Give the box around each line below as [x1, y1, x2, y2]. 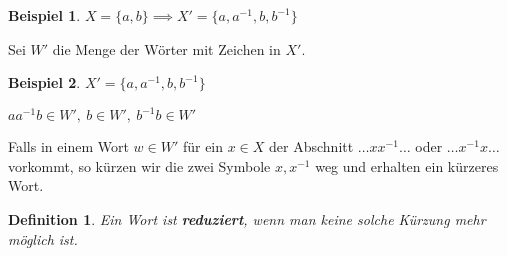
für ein [182, 136, 224, 157]
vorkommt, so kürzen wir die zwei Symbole [8, 155, 271, 176]
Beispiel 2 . [8, 72, 81, 93]
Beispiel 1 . [8, 5, 81, 25]
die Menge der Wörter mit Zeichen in [52, 38, 281, 59]
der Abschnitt [269, 136, 354, 157]
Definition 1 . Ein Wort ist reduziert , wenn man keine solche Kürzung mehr [8, 209, 486, 230]
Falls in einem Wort [8, 136, 129, 157]
